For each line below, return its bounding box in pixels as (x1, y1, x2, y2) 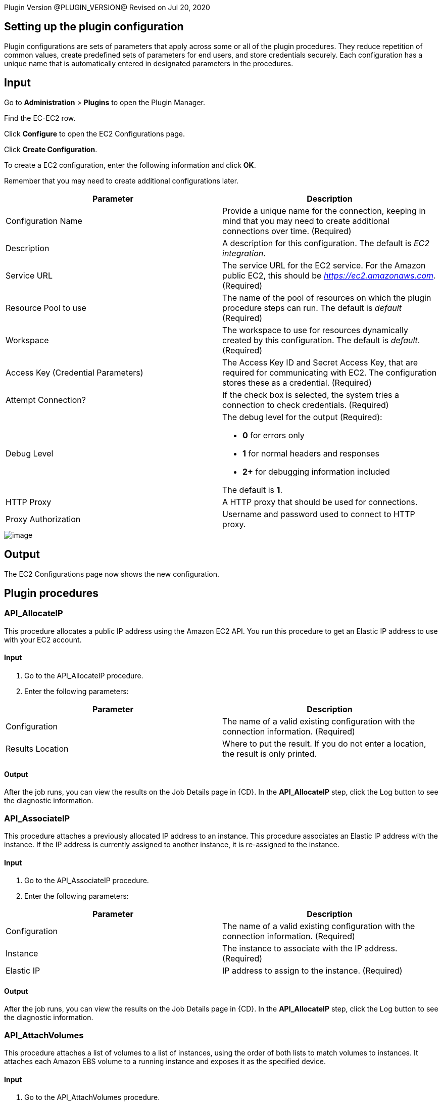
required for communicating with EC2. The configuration (222, 367, 437, 378)
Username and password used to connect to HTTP (222, 509, 415, 519)
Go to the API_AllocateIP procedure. (24, 671, 143, 680)
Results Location (6, 743, 69, 754)
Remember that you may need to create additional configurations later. (4, 176, 239, 185)
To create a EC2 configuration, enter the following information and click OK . (4, 160, 256, 169)
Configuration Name (6, 215, 82, 226)
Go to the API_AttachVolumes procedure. (24, 1093, 160, 1102)
